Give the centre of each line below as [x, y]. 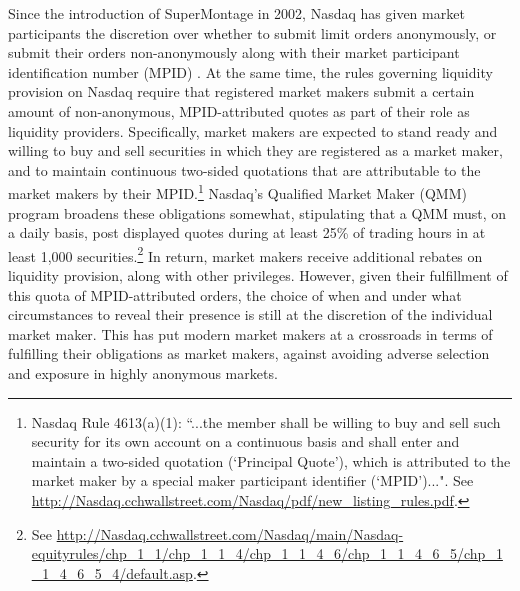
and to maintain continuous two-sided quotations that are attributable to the [244, 169]
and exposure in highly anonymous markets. [143, 373]
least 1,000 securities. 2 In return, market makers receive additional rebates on [245, 254]
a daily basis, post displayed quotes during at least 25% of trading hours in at [247, 232]
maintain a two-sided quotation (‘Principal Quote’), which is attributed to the [271, 460]
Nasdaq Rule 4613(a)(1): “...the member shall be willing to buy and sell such [266, 421]
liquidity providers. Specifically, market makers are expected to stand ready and [253, 130]
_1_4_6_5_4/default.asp [112, 572]
